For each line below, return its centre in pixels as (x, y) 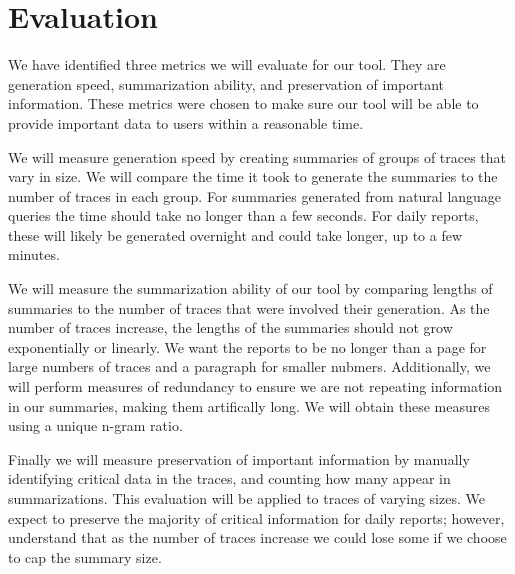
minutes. (34, 254)
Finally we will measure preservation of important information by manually (239, 458)
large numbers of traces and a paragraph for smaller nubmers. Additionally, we (249, 366)
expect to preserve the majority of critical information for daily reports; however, (256, 517)
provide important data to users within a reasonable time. (186, 122)
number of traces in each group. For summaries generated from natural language (255, 195)
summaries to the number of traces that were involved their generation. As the (249, 307)
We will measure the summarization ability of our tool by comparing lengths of (250, 288)
